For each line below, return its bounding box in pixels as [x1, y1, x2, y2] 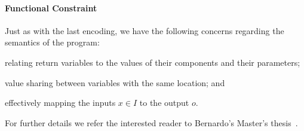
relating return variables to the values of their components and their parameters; [5, 56, 300, 68]
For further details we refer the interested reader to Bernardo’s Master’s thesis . [5, 116, 298, 129]
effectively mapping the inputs [5, 96, 116, 109]
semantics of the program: [5, 36, 100, 48]
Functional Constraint [5, 1, 97, 14]
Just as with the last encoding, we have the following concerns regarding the [5, 24, 284, 36]
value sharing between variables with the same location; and [5, 76, 225, 89]
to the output [139, 96, 189, 109]
